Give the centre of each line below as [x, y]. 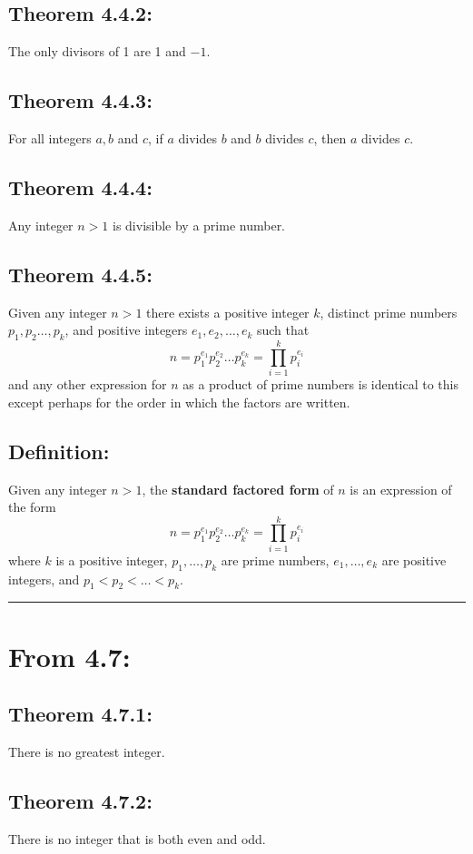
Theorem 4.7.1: [80, 714]
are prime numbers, [275, 560]
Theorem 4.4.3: [80, 100]
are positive [414, 560]
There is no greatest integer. [87, 751]
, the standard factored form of [238, 489]
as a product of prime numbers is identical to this [320, 384]
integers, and [44, 579]
